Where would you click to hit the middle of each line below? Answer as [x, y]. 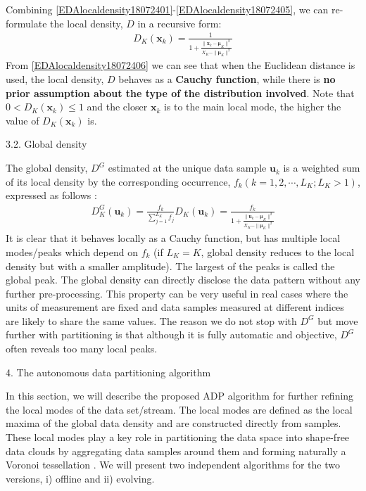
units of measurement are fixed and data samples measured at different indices [175, 307]
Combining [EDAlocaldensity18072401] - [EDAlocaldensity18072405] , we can [167, 9]
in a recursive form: [179, 23]
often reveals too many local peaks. [82, 349]
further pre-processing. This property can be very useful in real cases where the [177, 293]
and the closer [117, 107]
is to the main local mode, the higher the [252, 107]
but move [338, 320]
